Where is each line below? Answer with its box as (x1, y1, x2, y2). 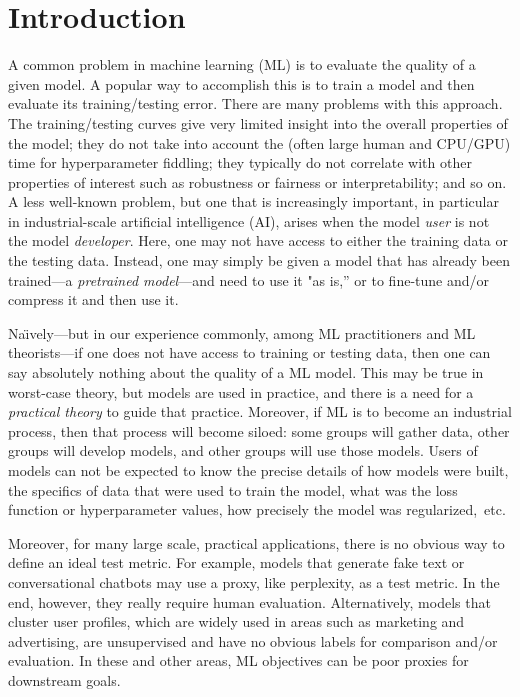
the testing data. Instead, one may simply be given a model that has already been (8, 250, 510, 271)
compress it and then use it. (8, 289, 179, 310)
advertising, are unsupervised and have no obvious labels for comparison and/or (8, 630, 498, 651)
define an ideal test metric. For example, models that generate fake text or (8, 552, 465, 573)
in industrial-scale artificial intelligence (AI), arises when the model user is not (8, 210, 490, 231)
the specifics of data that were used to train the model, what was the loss (8, 479, 458, 500)
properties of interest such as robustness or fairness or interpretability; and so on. (8, 171, 507, 192)
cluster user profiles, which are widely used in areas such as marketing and (8, 611, 465, 632)
